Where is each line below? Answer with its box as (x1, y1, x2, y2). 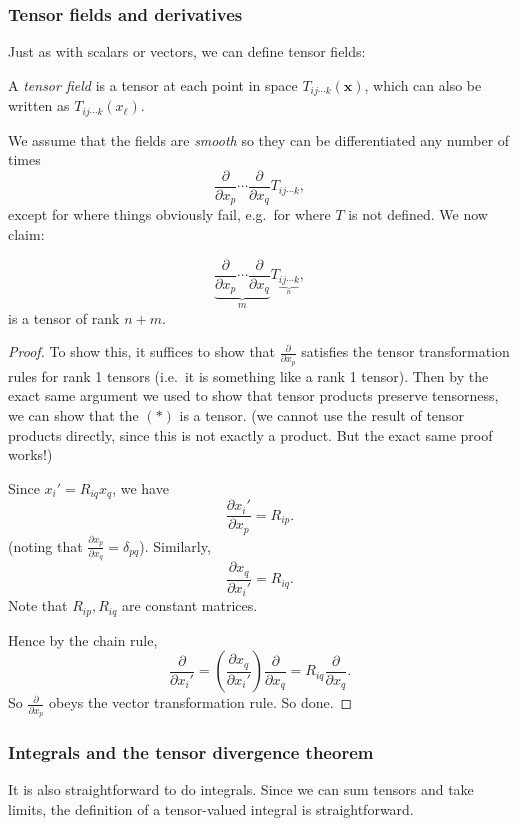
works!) (8, 444, 53, 465)
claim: (8, 224, 45, 245)
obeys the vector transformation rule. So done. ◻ (49, 692, 353, 713)
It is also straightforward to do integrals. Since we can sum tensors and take (8, 779, 474, 800)
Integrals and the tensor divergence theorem (8, 739, 374, 764)
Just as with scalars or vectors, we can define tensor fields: (8, 41, 366, 62)
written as (8, 95, 70, 116)
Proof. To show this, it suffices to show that (8, 341, 276, 362)
